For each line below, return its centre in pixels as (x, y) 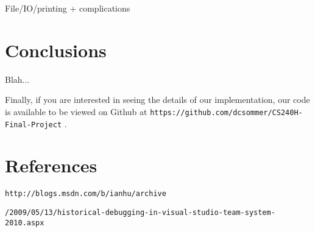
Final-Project (34, 125)
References (51, 165)
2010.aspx (25, 223)
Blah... (17, 79)
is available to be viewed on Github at (76, 111)
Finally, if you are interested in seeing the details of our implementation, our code (157, 100)
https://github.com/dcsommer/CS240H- (226, 112)
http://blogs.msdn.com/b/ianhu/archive (86, 194)
